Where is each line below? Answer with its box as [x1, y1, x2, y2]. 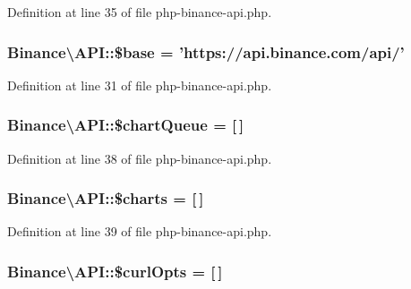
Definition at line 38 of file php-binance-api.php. [7, 149, 272, 167]
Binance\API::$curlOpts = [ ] [7, 259, 223, 282]
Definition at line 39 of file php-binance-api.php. [7, 222, 272, 241]
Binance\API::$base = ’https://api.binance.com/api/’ [7, 40, 405, 63]
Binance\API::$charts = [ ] [7, 187, 204, 209]
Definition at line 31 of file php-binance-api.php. [7, 75, 272, 94]
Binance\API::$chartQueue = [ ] [7, 114, 244, 136]
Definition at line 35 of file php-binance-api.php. [7, 3, 272, 21]
